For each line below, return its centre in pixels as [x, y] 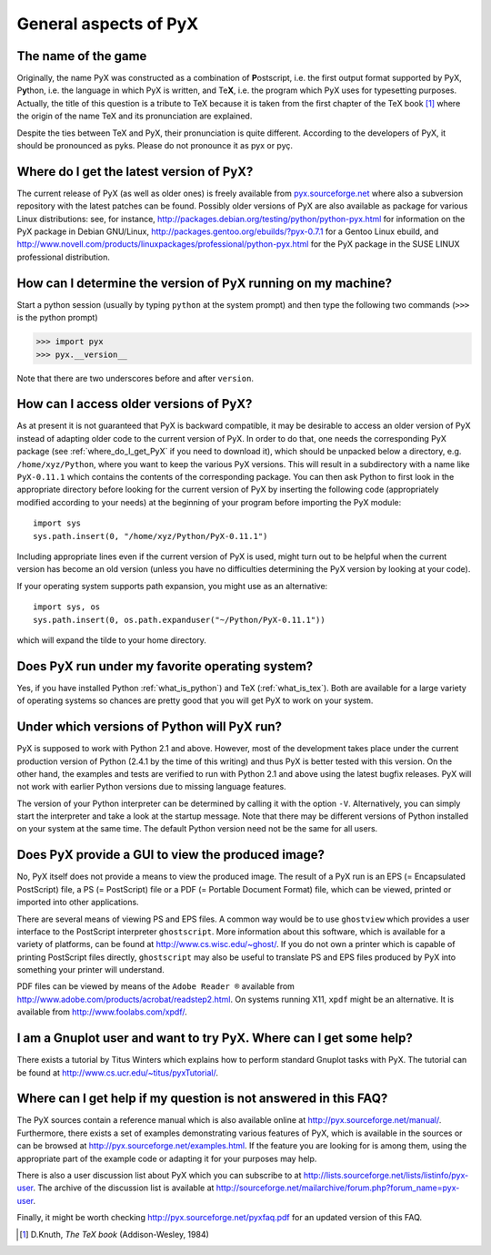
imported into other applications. [78, 903]
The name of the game [82, 56]
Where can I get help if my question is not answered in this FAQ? [202, 1099]
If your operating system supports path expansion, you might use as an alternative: [172, 586]
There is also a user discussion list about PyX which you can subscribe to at [159, 1176]
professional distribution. [64, 257]
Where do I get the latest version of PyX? [135, 172]
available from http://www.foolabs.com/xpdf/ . [102, 1012]
